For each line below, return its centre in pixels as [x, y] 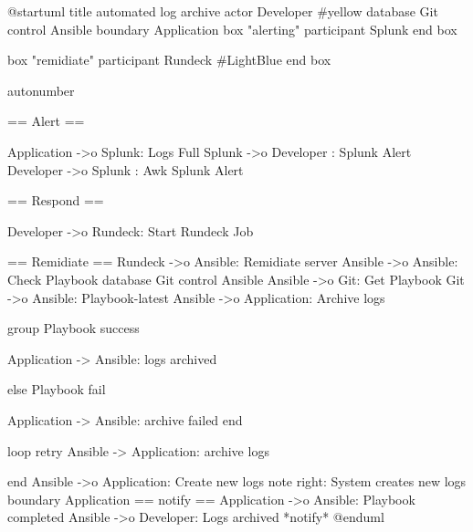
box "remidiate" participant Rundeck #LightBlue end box [169, 60]
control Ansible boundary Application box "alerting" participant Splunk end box [232, 29]
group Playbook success [74, 328]
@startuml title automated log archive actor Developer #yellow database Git [223, 11]
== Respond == [56, 200]
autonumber [41, 90]
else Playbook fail [57, 389]
